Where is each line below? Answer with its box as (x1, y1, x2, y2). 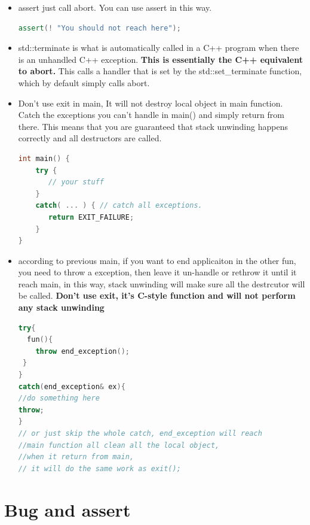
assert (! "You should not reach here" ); (18, 23, 181, 32)
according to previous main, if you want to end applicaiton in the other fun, (18, 254, 296, 266)
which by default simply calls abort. (18, 76, 150, 89)
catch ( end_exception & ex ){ (18, 382, 125, 391)
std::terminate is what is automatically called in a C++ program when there (18, 41, 299, 54)
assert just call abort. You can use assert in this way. (18, 1, 212, 13)
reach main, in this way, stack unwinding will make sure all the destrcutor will (18, 277, 305, 290)
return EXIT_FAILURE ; (48, 213, 134, 221)
